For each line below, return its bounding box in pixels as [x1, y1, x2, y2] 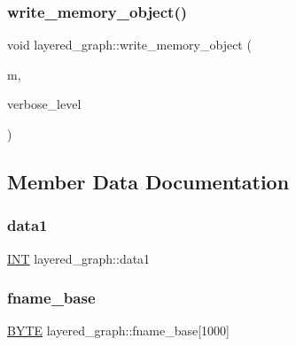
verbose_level [7, 95, 82, 113]
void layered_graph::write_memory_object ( [7, 35, 252, 54]
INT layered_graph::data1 [7, 249, 151, 267]
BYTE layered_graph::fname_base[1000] [7, 321, 230, 340]
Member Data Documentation [7, 167, 290, 195]
